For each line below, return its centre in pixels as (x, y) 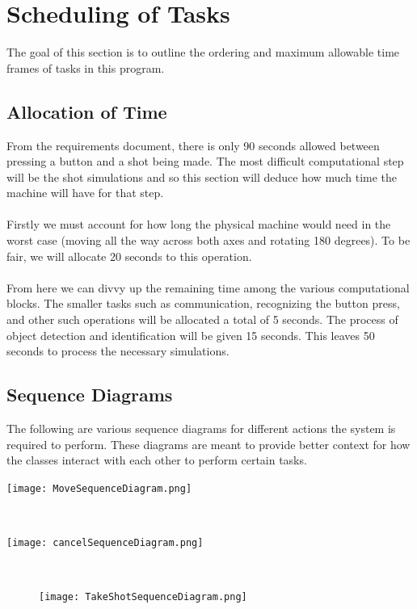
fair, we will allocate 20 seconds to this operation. (129, 256)
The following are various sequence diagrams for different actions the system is (201, 428)
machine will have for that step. (85, 193)
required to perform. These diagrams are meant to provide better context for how (208, 444)
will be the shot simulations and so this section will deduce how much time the (202, 176)
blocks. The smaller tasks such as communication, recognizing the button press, (203, 303)
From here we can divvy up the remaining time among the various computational (208, 287)
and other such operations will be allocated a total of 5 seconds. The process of (202, 319)
